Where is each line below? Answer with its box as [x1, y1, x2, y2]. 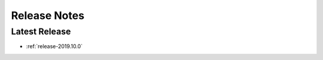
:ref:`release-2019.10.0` [26, 43, 83, 50]
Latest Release [11, 26, 71, 37]
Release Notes [11, 9, 85, 22]
